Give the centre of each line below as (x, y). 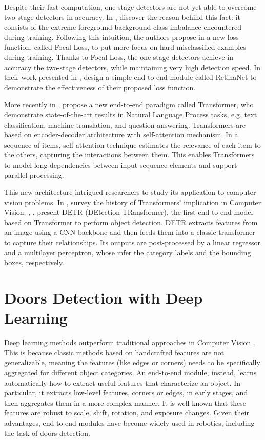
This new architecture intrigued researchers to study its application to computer (130, 192)
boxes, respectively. (34, 262)
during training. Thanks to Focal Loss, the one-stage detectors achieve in (119, 57)
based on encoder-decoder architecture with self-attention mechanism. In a (121, 135)
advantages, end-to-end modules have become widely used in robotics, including (129, 422)
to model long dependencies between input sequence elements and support (121, 164)
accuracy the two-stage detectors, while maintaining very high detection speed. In (132, 67)
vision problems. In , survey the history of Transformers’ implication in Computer (133, 202)
